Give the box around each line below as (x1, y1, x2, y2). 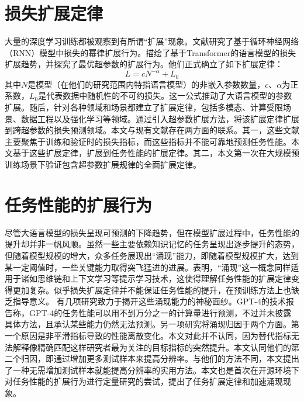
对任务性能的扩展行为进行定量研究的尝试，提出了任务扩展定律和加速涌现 (5, 375, 283, 387)
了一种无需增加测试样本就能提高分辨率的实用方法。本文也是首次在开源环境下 (5, 363, 299, 376)
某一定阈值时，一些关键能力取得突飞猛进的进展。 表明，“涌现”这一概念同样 (5, 261, 291, 273)
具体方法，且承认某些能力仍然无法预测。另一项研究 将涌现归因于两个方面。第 (5, 318, 299, 330)
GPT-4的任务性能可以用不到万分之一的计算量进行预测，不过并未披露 (29, 306, 292, 318)
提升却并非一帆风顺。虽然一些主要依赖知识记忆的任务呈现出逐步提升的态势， (5, 238, 299, 250)
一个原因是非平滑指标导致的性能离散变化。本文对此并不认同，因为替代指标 (5, 330, 291, 342)
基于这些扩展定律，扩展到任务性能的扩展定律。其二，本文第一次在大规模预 (12, 147, 299, 159)
